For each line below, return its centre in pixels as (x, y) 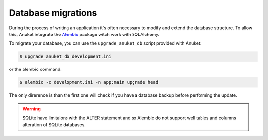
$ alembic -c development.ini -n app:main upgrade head (89, 82)
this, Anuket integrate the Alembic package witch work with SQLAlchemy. (84, 34)
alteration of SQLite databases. (54, 125)
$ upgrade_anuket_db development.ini (66, 56)
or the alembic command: (35, 70)
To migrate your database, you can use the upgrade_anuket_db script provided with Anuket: (105, 43)
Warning (32, 109)
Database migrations (53, 13)
